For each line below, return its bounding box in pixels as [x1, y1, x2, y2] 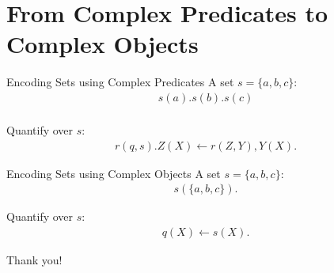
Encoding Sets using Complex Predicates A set [6, 74, 234, 90]
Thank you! [6, 251, 63, 267]
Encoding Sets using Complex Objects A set [6, 165, 221, 181]
